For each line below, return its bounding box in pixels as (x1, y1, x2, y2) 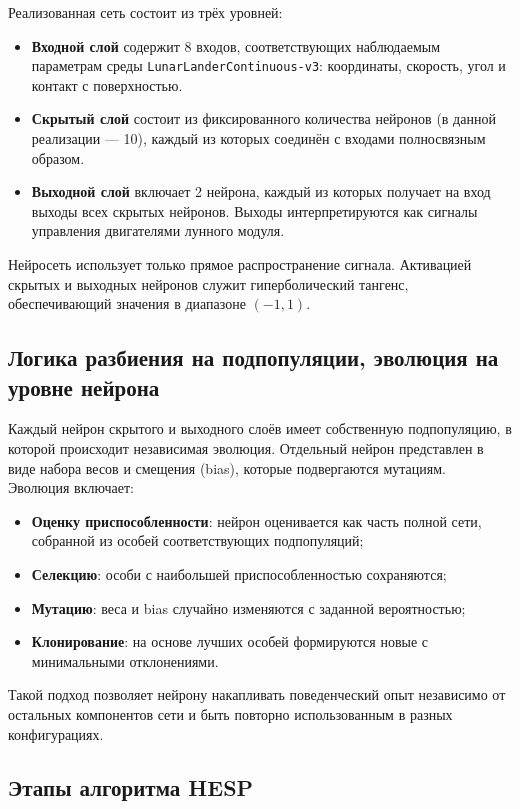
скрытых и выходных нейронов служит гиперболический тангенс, (8, 273, 409, 294)
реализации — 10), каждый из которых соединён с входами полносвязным (31, 128, 486, 149)
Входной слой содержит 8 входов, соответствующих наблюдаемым (31, 35, 441, 56)
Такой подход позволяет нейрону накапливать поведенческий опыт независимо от (8, 684, 506, 705)
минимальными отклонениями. (31, 650, 219, 671)
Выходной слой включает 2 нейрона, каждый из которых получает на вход (31, 181, 491, 202)
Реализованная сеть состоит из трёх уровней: (8, 2, 283, 22)
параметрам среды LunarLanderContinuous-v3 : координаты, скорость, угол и (31, 55, 506, 76)
